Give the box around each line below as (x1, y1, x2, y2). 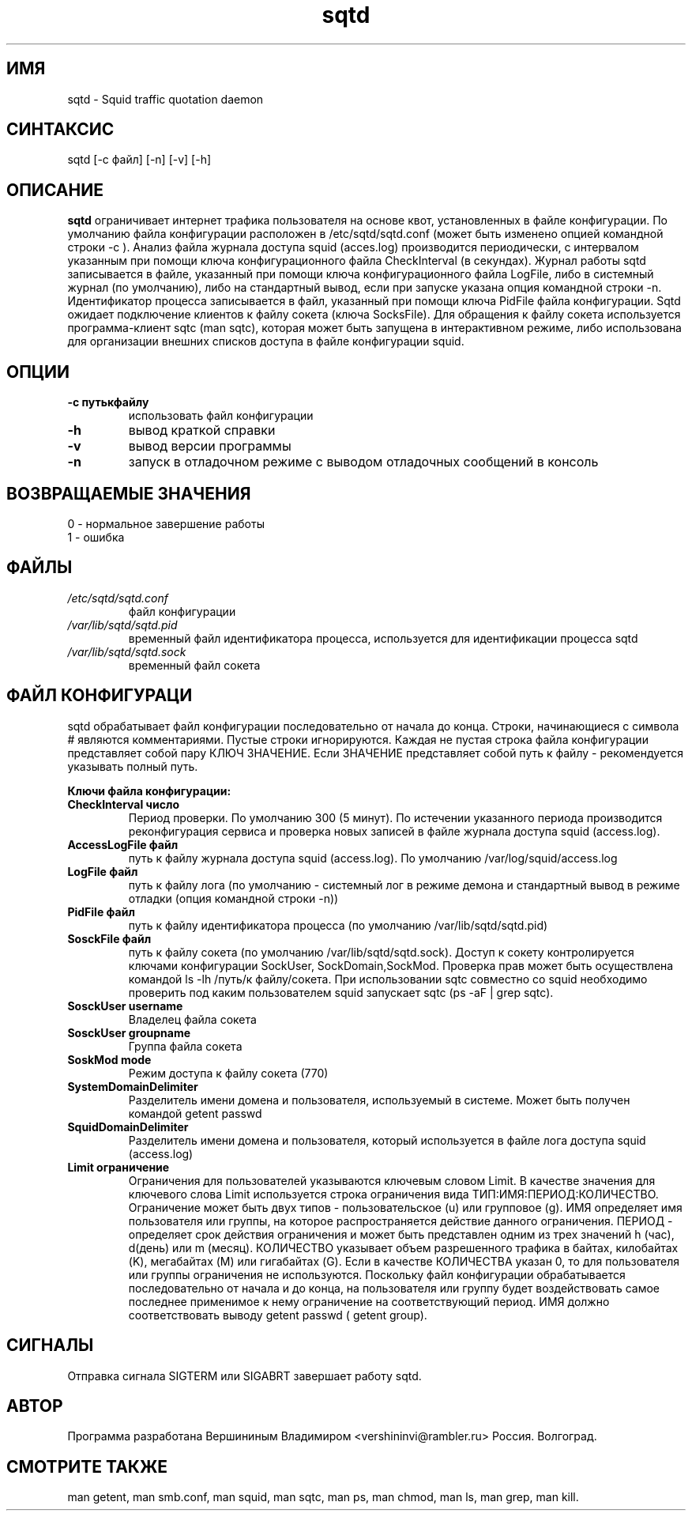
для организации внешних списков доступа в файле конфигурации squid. (67, 334, 464, 349)
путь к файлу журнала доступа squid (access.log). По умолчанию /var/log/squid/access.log (128, 851, 618, 865)
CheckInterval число (67, 797, 179, 811)
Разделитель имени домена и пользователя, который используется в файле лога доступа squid (128, 1133, 646, 1147)
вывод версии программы (128, 438, 291, 455)
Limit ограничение (67, 1160, 170, 1174)
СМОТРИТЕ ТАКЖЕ (6, 1456, 168, 1477)
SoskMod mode (67, 1052, 152, 1066)
